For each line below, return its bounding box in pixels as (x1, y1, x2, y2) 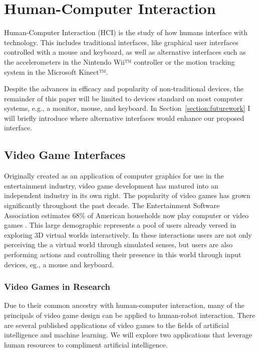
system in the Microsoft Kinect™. (4, 66, 108, 77)
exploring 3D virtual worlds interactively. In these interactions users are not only (4, 229, 252, 240)
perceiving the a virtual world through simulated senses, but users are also (4, 239, 233, 250)
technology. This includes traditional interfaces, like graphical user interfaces (4, 37, 238, 47)
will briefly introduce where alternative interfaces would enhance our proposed (4, 112, 244, 123)
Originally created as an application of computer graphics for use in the (4, 170, 224, 181)
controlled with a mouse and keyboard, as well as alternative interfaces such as (4, 47, 246, 57)
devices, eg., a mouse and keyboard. (4, 259, 114, 269)
